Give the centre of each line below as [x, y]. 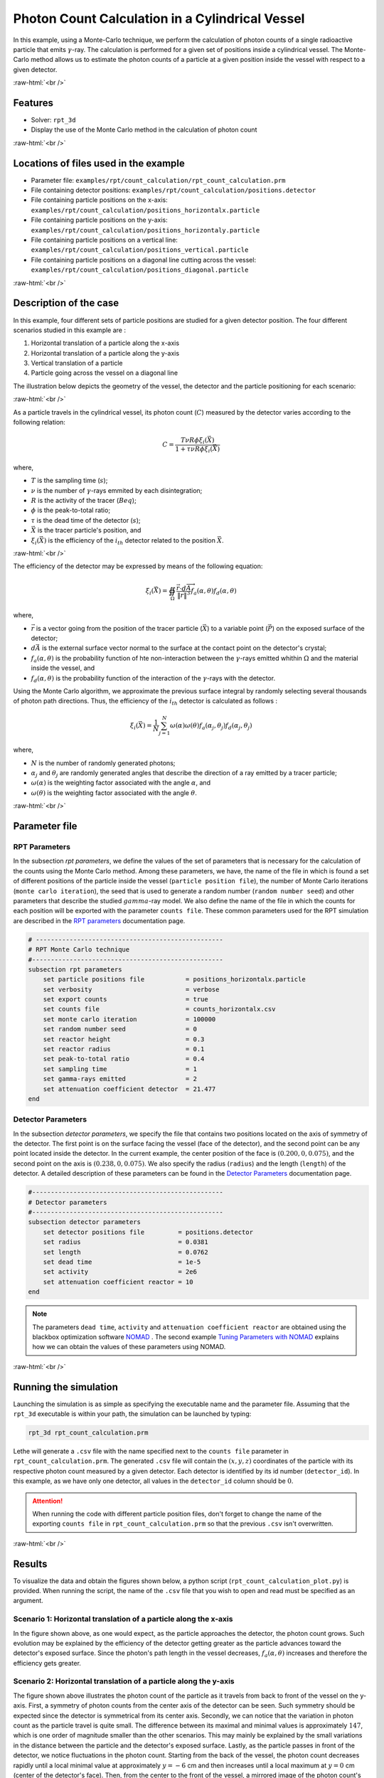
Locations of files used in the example [99, 163]
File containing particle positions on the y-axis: [100, 220]
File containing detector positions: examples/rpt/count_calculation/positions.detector [174, 190]
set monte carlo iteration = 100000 [129, 1019]
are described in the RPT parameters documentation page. [99, 920]
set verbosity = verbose [131, 989]
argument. [28, 1601]
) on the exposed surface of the [319, 628]
